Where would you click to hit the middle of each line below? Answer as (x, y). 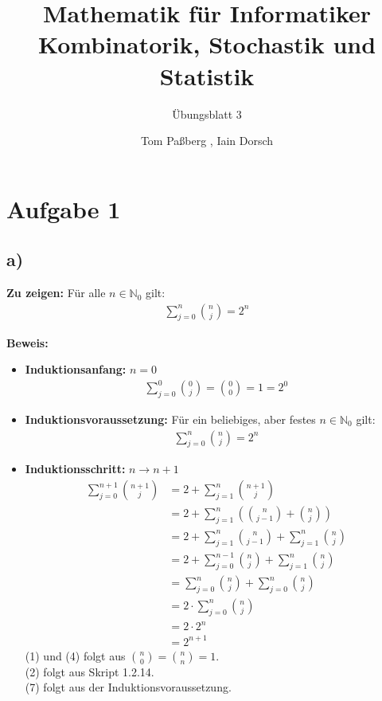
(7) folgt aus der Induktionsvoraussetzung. (128, 687)
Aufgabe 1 (64, 208)
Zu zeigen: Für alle (56, 293)
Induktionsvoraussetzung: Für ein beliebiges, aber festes (170, 419)
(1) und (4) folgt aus (75, 655)
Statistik (207, 75)
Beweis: (27, 342)
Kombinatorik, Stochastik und (207, 44)
